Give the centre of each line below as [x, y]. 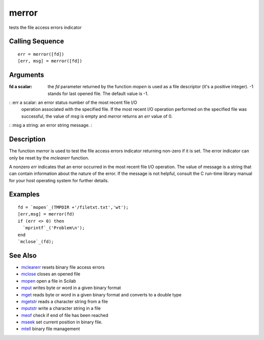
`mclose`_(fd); [36, 242]
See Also [23, 255]
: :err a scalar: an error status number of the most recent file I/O [73, 102]
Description [27, 139]
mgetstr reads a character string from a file [65, 301]
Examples [24, 194]
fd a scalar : [21, 87]
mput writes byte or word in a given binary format [71, 288]
